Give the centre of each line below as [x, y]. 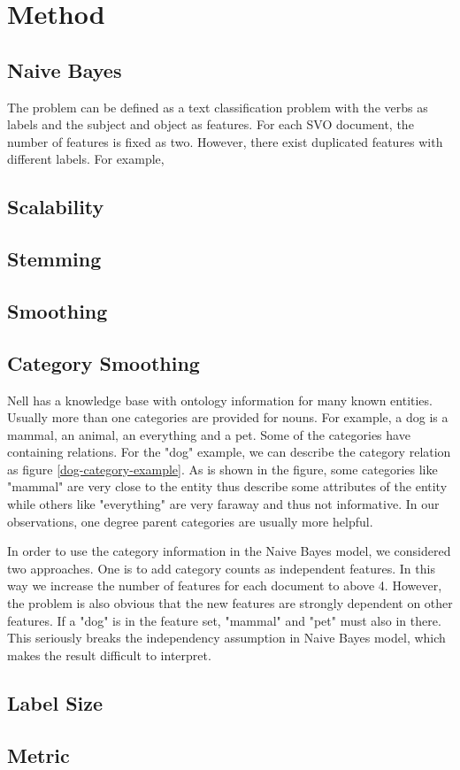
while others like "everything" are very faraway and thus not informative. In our [223, 504]
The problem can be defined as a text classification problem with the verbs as [218, 107]
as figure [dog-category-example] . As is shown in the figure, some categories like [222, 469]
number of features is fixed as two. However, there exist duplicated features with [225, 141]
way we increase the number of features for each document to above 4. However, [225, 585]
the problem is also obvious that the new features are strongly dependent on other [230, 603]
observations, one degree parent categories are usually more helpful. [190, 521]
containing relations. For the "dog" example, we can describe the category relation [229, 452]
